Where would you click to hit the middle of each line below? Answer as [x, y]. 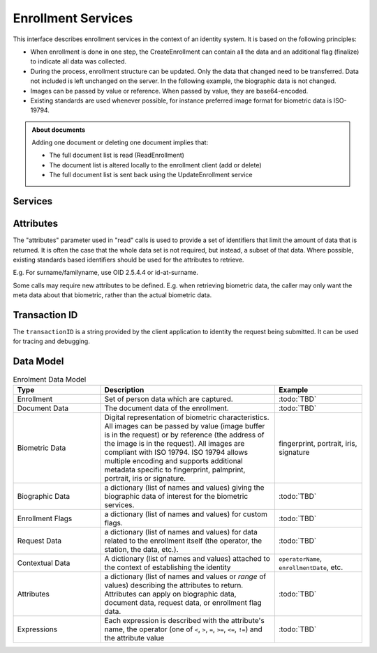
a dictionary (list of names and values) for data [181, 532]
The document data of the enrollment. [167, 408]
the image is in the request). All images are [175, 443]
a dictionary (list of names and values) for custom [186, 514]
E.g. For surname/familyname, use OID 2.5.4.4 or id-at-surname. [105, 273]
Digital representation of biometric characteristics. [187, 417]
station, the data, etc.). [141, 549]
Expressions [37, 629]
